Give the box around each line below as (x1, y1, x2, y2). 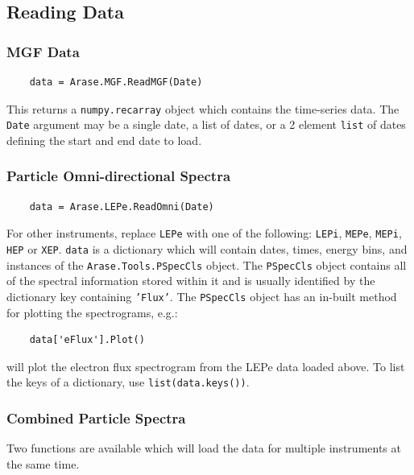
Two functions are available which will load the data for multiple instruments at (6, 440, 401, 456)
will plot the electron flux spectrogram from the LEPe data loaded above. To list (6, 357, 405, 374)
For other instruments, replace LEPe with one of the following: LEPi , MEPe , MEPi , (6, 225, 402, 242)
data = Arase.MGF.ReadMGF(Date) (29, 76, 203, 88)
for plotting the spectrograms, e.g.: (6, 304, 178, 320)
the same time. (6, 455, 80, 472)
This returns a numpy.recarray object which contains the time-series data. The (6, 100, 400, 117)
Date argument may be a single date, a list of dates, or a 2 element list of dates (6, 116, 406, 133)
